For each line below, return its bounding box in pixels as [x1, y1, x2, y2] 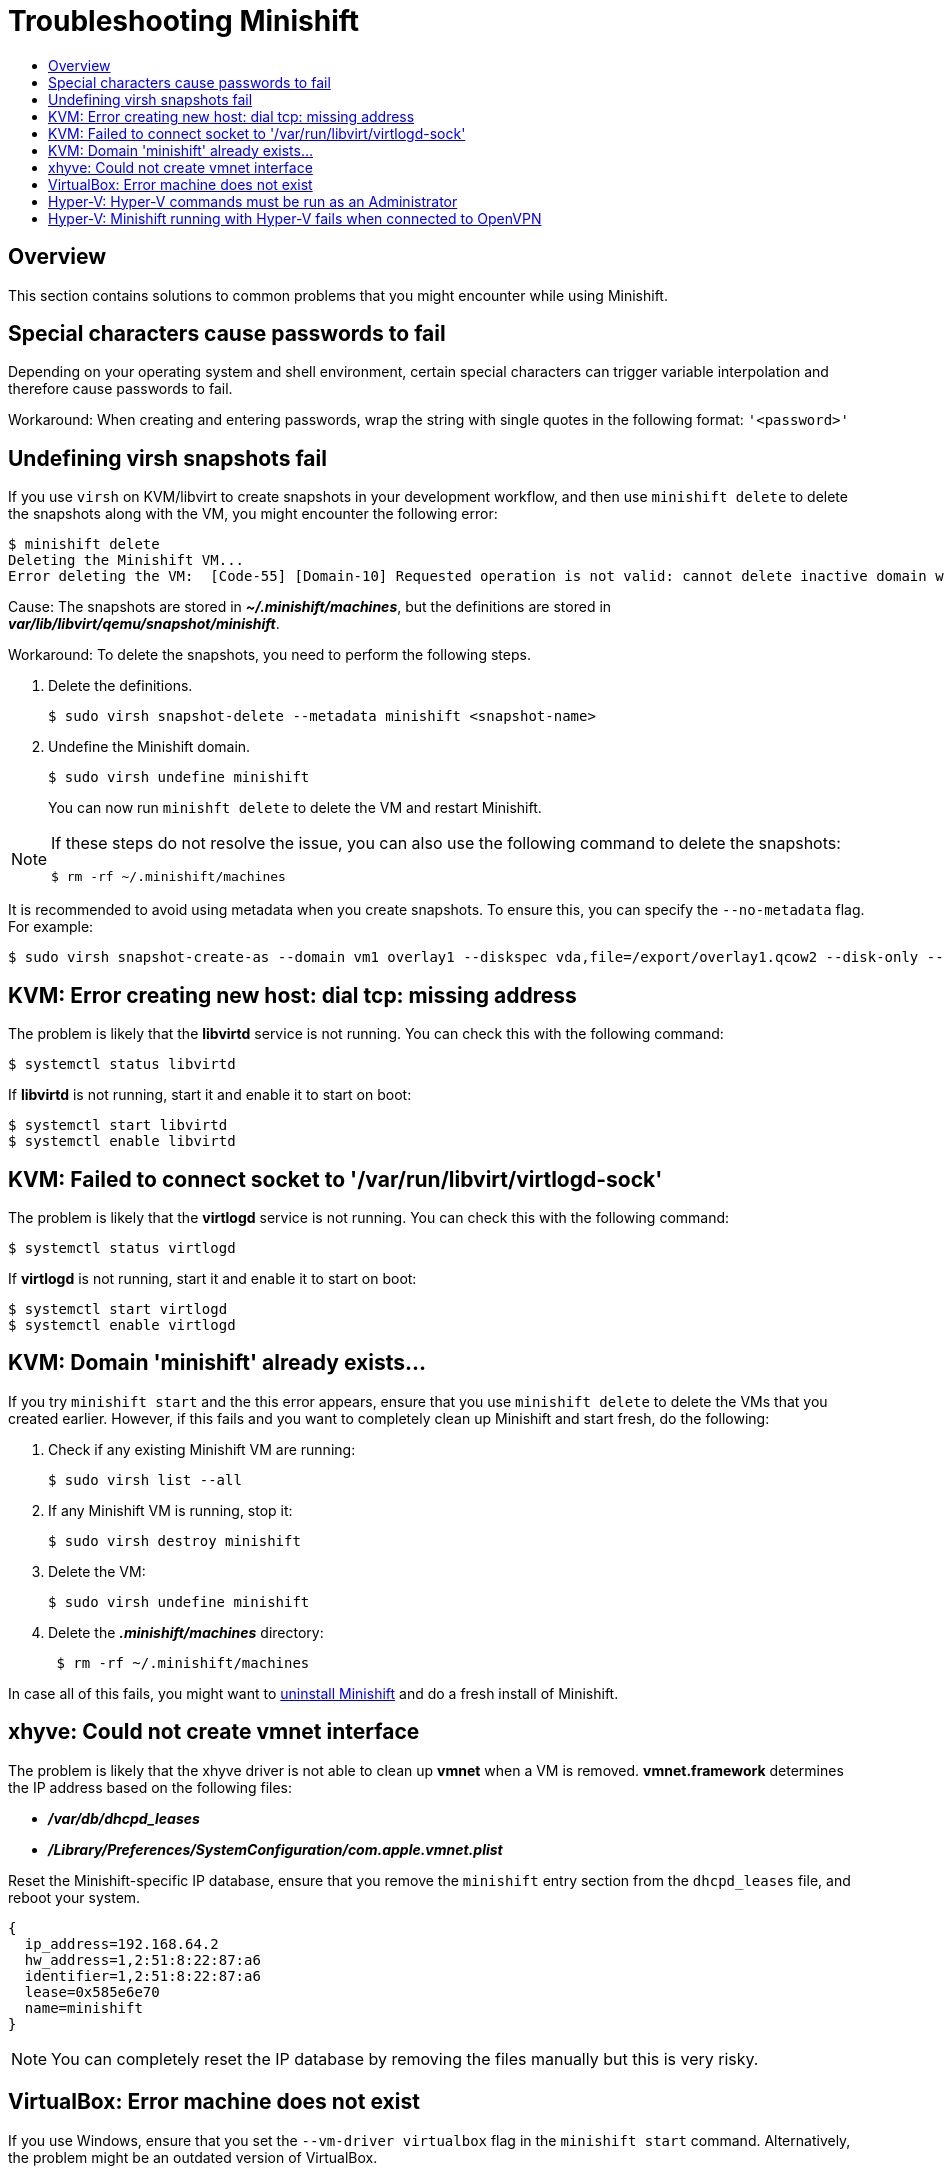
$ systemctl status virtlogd [8, 1239, 236, 1256]
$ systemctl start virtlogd [8, 1300, 228, 1317]
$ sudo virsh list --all [48, 1471, 242, 1488]
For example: [8, 918, 94, 936]
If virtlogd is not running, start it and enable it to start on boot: [8, 1269, 417, 1287]
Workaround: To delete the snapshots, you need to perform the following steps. [8, 646, 531, 664]
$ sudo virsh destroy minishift [48, 1532, 301, 1549]
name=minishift [24, 1999, 143, 2016]
